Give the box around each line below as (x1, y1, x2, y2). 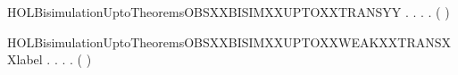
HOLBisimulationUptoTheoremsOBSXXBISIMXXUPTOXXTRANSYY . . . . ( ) (7, 3, 450, 21)
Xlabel (7, 50, 43, 69)
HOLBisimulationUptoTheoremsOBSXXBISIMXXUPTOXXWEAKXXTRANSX (7, 32, 452, 51)
